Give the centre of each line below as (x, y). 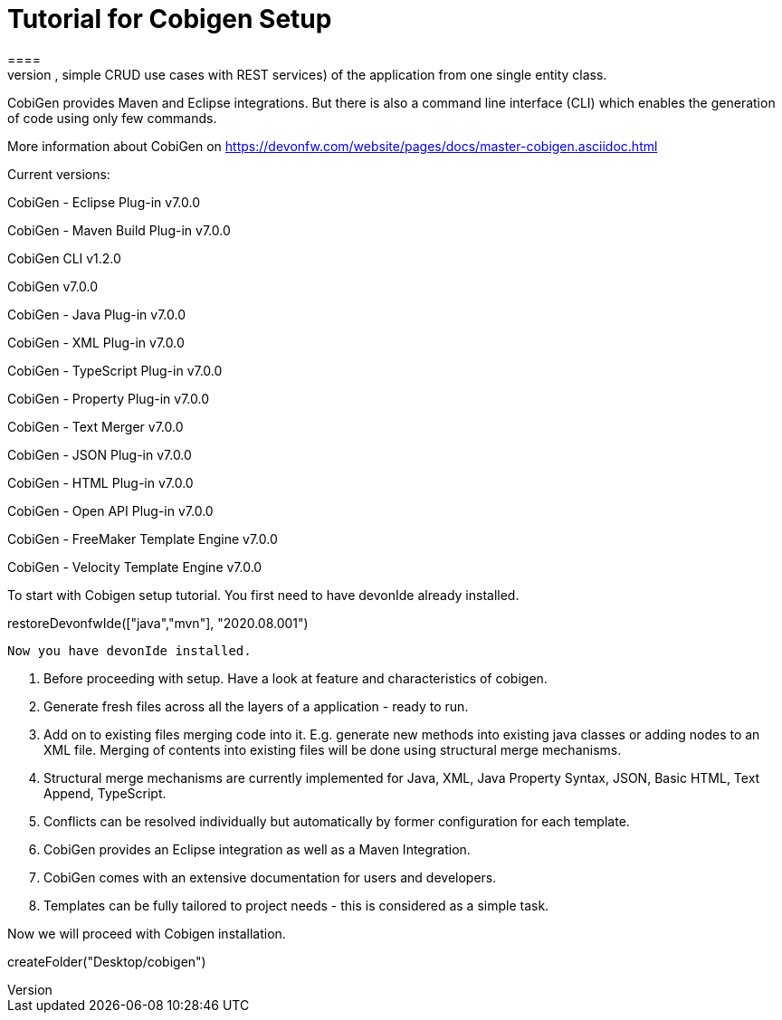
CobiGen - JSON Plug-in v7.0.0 (100, 454)
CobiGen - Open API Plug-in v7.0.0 (110, 510)
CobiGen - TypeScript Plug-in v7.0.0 (115, 370)
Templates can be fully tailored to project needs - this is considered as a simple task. (296, 905)
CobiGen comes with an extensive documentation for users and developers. (270, 877)
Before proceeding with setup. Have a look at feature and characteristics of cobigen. (296, 678)
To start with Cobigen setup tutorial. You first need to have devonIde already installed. (263, 595)
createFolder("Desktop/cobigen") (107, 961)
